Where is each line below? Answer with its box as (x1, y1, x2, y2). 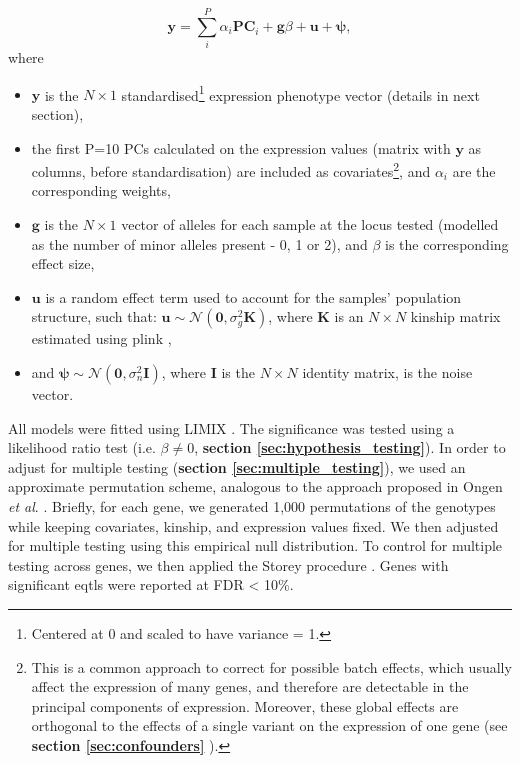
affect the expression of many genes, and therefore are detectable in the (31, 676, 469, 697)
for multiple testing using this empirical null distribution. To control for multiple (8, 535, 503, 556)
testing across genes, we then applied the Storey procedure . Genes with (8, 554, 449, 575)
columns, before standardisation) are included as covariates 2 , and (31, 158, 431, 181)
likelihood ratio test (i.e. (8, 437, 156, 458)
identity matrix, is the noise (302, 361, 473, 382)
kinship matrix (410, 306, 501, 327)
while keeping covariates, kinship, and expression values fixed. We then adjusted (8, 515, 499, 536)
